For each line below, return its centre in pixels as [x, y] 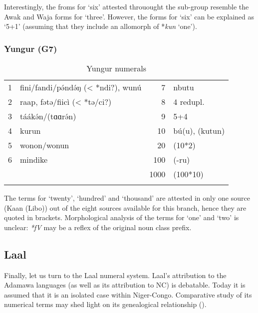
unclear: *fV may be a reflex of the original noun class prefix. [98, 227]
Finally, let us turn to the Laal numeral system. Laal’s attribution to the [115, 275]
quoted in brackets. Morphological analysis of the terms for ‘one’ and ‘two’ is [122, 217]
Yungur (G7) [31, 48]
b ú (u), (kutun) [199, 131]
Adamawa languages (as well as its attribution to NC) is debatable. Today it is [125, 285]
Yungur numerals [116, 68]
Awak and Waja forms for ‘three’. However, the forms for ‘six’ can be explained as [129, 16]
